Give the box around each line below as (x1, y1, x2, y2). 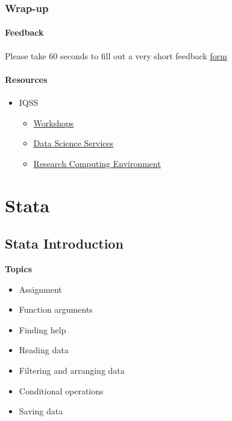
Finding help (19, 323, 66, 336)
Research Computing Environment (33, 157, 161, 169)
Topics (5, 262, 32, 275)
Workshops (33, 116, 74, 129)
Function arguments (19, 303, 93, 316)
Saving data (19, 405, 63, 417)
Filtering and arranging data (19, 364, 125, 376)
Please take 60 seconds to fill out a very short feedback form (5, 49, 227, 62)
